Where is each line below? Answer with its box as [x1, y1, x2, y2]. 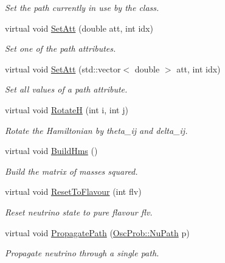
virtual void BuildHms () [5, 144, 98, 157]
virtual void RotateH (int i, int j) [5, 103, 128, 116]
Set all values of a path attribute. [5, 83, 128, 96]
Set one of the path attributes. [5, 42, 116, 55]
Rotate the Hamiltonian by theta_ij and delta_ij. [5, 124, 188, 136]
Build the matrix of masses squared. [5, 164, 138, 177]
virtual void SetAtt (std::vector [5, 62, 121, 75]
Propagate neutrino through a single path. [5, 247, 159, 259]
